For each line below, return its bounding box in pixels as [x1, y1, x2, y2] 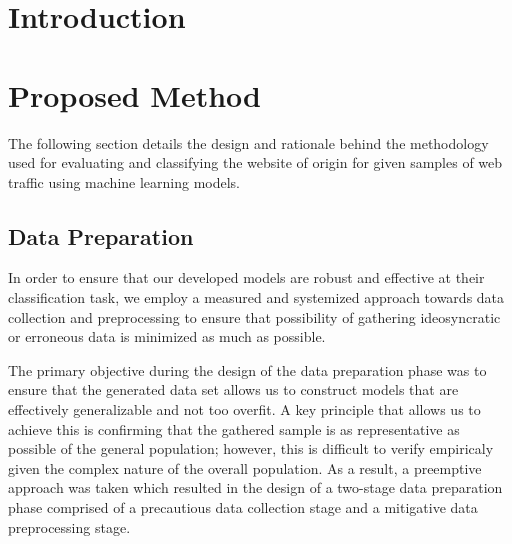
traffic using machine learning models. [8, 171, 241, 192]
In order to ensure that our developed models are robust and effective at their [8, 267, 485, 288]
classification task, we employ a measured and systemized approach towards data [8, 287, 505, 308]
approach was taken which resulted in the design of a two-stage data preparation [8, 477, 503, 498]
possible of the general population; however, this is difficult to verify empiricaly [8, 438, 494, 459]
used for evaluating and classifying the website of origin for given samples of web [8, 152, 503, 173]
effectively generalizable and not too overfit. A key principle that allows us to [8, 399, 481, 420]
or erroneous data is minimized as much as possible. [8, 326, 326, 347]
